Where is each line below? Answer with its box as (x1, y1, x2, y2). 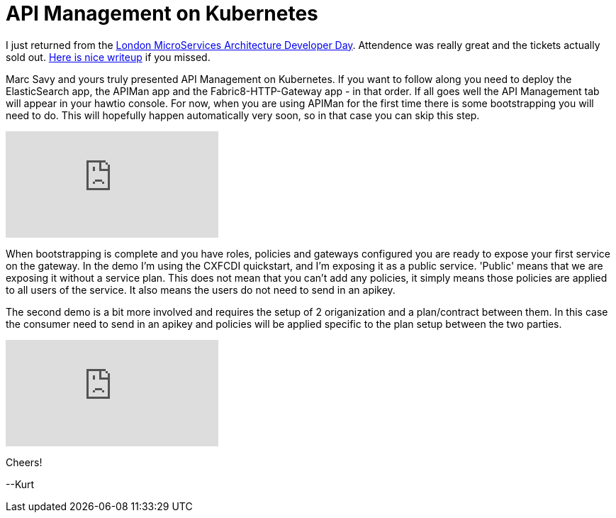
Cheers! (6, 456, 43, 468)
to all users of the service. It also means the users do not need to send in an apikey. (6, 283, 396, 296)
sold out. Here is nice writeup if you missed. (6, 50, 211, 63)
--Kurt (6, 478, 35, 490)
